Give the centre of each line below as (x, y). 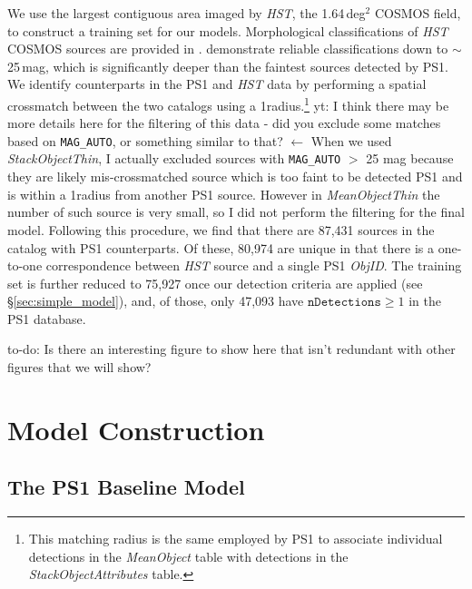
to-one (25, 265)
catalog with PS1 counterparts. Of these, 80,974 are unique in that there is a (221, 247)
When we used (351, 140)
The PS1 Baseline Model (126, 487)
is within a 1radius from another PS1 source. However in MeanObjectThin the (224, 194)
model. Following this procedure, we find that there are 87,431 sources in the (221, 229)
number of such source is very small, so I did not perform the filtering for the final (236, 212)
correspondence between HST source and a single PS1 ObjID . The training (254, 265)
